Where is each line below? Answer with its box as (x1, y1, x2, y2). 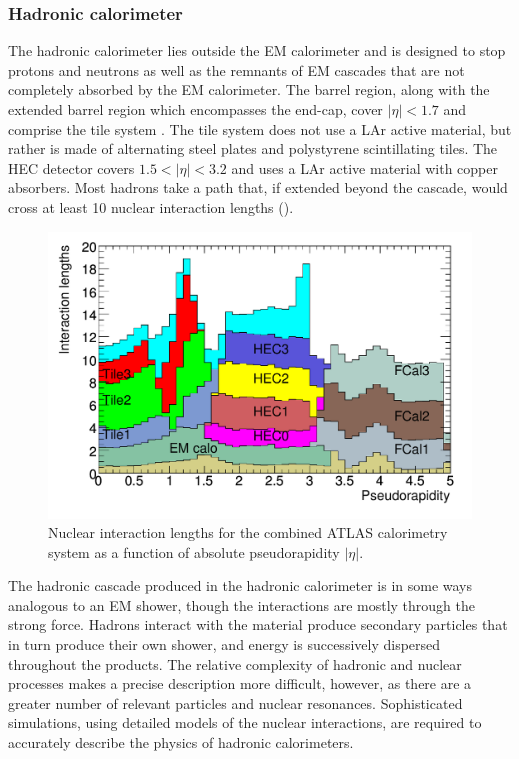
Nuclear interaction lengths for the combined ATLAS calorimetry (48, 522, 448, 543)
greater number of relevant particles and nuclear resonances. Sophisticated (8, 692, 463, 713)
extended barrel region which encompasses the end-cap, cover (8, 99, 383, 119)
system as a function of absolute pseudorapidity (48, 541, 340, 562)
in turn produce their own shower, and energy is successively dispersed (8, 634, 441, 655)
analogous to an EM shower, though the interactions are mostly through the (8, 594, 475, 615)
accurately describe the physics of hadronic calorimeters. (8, 732, 354, 753)
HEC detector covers (8, 157, 135, 178)
